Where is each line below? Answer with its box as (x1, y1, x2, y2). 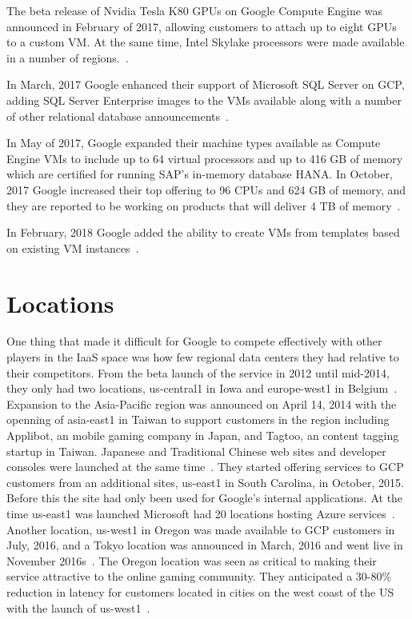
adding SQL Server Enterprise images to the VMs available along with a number (6, 91, 402, 108)
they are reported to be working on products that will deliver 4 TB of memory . (6, 197, 401, 214)
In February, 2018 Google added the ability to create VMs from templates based (6, 224, 400, 241)
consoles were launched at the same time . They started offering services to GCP (6, 458, 404, 475)
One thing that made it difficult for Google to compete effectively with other (6, 333, 382, 349)
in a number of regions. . (6, 49, 129, 66)
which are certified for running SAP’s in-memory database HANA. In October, (6, 166, 393, 182)
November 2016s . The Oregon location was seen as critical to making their (6, 552, 377, 569)
